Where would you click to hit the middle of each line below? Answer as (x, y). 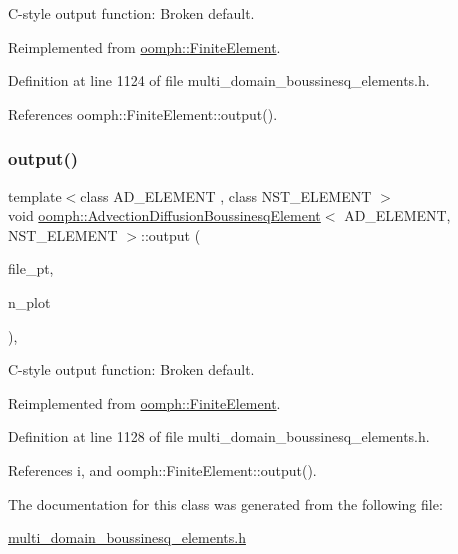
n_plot (29, 301)
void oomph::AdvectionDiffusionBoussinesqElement (164, 215)
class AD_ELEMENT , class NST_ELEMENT (226, 195)
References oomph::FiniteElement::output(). (143, 113)
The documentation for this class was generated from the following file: (225, 503)
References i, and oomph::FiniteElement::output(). (162, 469)
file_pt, (31, 268)
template (35, 195)
